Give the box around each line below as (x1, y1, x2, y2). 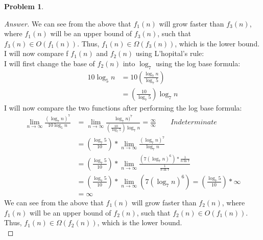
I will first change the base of (4, 58, 95, 68)
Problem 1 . (4, 1, 44, 11)
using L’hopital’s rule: (135, 48, 204, 59)
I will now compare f (4, 48, 68, 59)
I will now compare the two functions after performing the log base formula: (4, 102, 242, 113)
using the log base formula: (156, 58, 241, 68)
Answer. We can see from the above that (4, 18, 131, 29)
